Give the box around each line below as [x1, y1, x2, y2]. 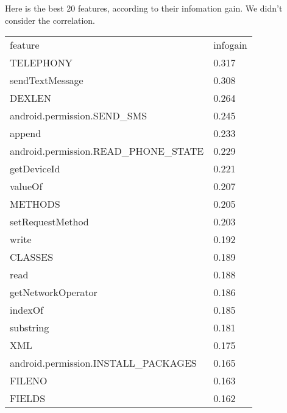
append [10, 126, 41, 141]
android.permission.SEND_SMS [10, 108, 147, 123]
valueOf [10, 179, 43, 194]
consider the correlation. [5, 13, 95, 26]
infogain [213, 38, 247, 52]
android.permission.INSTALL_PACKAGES [10, 356, 197, 370]
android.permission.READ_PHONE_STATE [10, 144, 204, 158]
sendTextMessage [10, 73, 83, 88]
